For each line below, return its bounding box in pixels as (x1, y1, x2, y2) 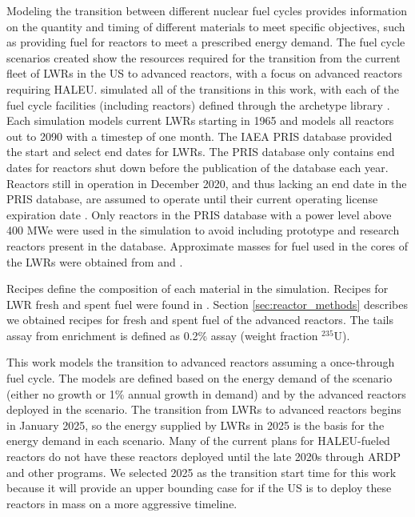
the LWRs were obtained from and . (6, 253, 183, 270)
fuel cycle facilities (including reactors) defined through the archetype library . (6, 96, 390, 113)
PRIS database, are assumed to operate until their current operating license (6, 190, 378, 207)
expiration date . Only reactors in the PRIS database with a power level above (6, 206, 392, 222)
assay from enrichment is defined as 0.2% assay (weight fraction (6, 327, 318, 343)
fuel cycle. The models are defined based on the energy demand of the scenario (6, 370, 393, 387)
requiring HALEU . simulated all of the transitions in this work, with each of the (6, 80, 399, 97)
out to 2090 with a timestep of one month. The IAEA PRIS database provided (6, 127, 393, 144)
